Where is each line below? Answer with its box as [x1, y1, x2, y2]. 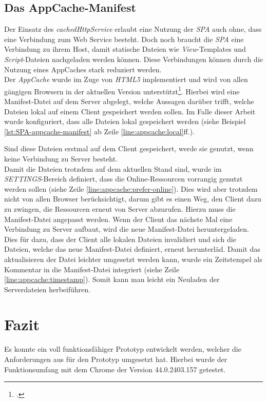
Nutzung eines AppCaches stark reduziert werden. [4, 64, 162, 74]
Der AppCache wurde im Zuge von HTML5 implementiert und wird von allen [4, 74, 248, 85]
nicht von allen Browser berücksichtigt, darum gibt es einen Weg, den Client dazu [4, 193, 261, 204]
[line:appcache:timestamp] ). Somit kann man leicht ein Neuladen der [4, 274, 220, 285]
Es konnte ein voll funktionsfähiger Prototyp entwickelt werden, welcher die [4, 344, 241, 354]
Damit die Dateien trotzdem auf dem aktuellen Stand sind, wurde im [4, 163, 222, 174]
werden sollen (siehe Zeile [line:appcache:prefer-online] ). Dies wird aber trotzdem [4, 183, 258, 194]
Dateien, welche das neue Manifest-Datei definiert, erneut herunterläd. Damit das [4, 244, 260, 254]
